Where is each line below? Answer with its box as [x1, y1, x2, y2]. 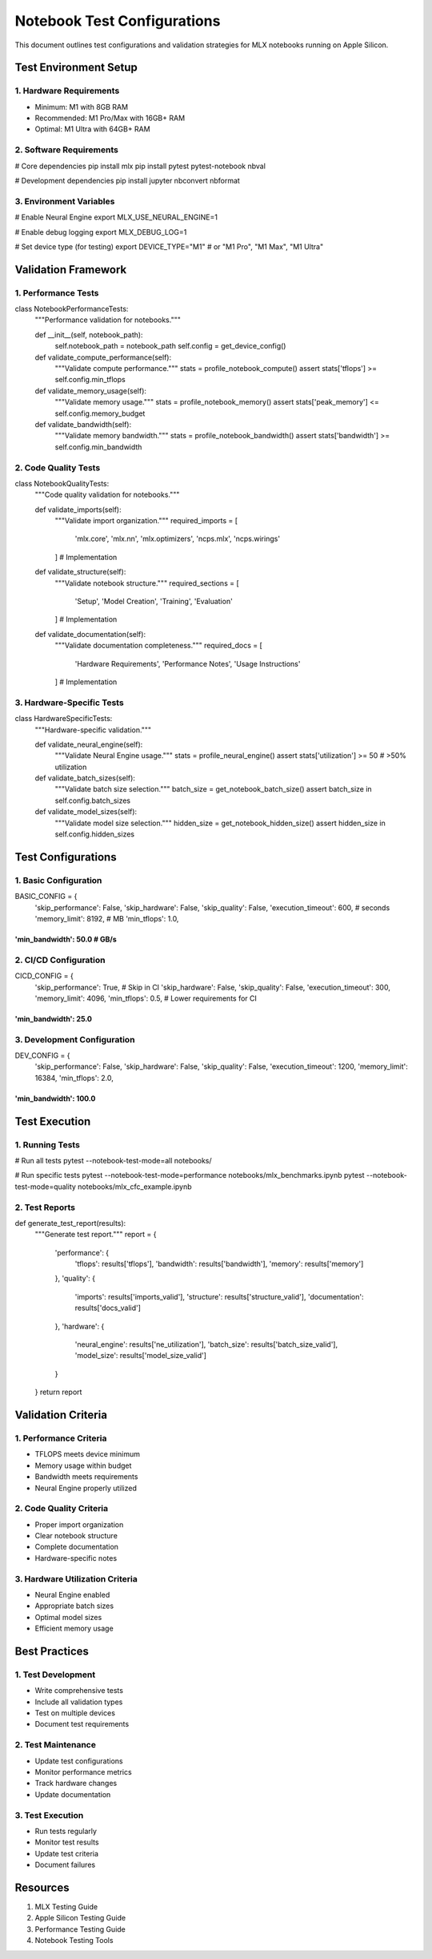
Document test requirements [34, 1719, 130, 1729]
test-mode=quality [14, 1182, 76, 1191]
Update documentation [34, 1789, 111, 1799]
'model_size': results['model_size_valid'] [74, 1351, 207, 1360]
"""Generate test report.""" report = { [34, 1230, 157, 1239]
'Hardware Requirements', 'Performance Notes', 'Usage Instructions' [74, 659, 301, 668]
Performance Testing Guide [34, 1924, 126, 1934]
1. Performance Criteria [14, 1433, 107, 1444]
